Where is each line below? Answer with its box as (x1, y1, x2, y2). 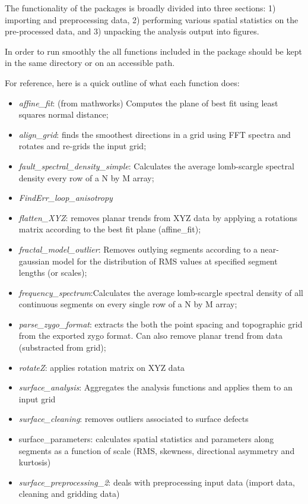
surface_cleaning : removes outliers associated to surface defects (18, 412, 249, 425)
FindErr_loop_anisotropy (18, 191, 113, 204)
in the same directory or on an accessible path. (5, 56, 175, 69)
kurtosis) (18, 456, 51, 468)
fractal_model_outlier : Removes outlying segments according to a (18, 242, 258, 255)
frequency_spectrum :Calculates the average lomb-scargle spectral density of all (18, 286, 303, 298)
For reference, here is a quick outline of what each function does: (5, 76, 240, 89)
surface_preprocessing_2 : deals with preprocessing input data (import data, (18, 475, 295, 488)
